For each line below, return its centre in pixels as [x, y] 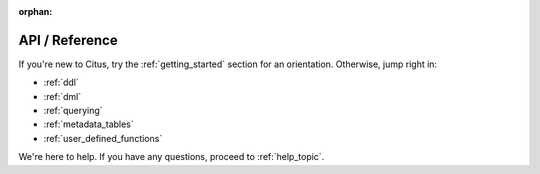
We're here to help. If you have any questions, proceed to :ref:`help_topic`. [171, 157]
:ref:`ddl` [61, 82]
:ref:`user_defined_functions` [103, 138]
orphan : [35, 11]
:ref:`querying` [73, 111]
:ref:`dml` [62, 96]
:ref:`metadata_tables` [88, 124]
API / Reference [68, 40]
